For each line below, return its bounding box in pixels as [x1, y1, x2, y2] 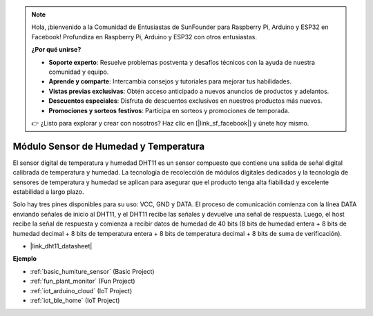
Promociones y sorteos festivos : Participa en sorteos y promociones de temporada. [48, 106, 290, 115]
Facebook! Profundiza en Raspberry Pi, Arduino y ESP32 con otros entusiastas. [31, 32, 257, 41]
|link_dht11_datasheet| [30, 241, 93, 250]
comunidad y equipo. [48, 68, 109, 76]
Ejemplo [12, 255, 37, 263]
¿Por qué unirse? [31, 46, 82, 54]
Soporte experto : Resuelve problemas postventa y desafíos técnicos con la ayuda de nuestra [48, 58, 316, 66]
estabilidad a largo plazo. [12, 187, 84, 196]
